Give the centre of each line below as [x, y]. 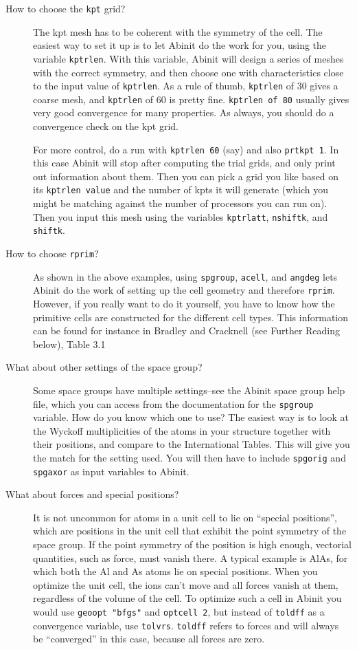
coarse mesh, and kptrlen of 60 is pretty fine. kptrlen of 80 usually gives [191, 99]
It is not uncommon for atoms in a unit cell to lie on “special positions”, [185, 517]
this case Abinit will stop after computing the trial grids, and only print [184, 163]
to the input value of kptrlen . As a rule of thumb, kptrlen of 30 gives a [186, 86]
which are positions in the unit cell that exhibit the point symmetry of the [190, 531]
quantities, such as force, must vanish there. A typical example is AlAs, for [191, 557]
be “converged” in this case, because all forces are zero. [149, 639]
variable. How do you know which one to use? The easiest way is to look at [191, 417]
